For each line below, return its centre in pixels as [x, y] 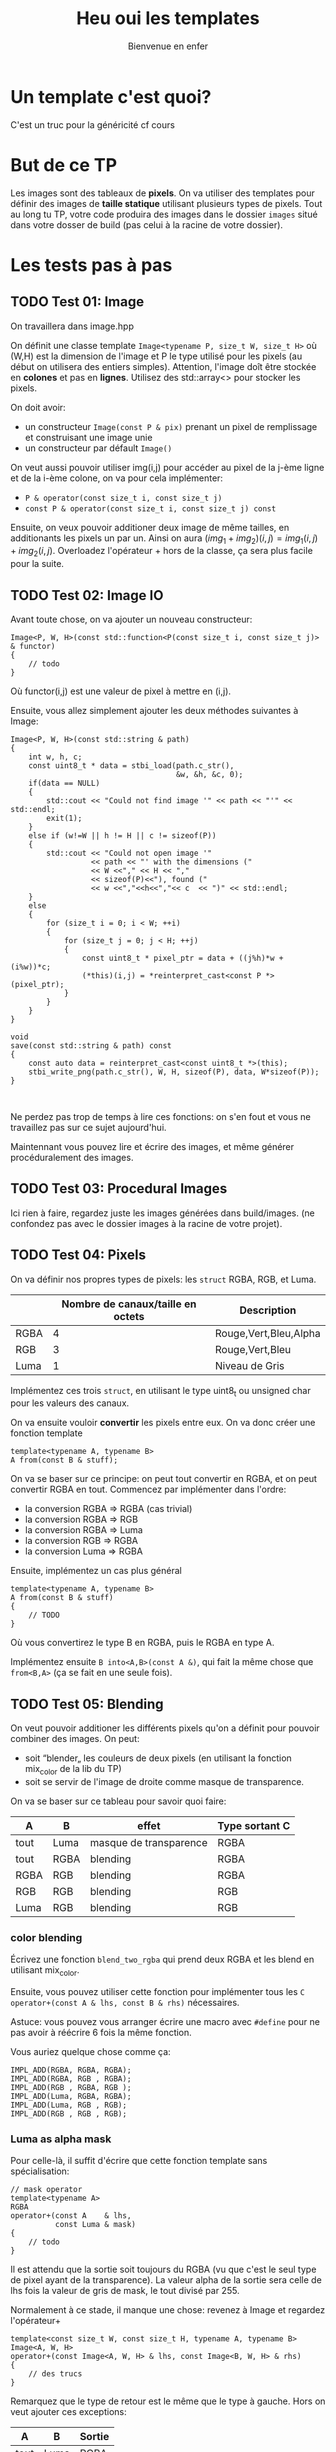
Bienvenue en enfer [168, 46]
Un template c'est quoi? [111, 96]
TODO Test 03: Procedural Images [119, 1188]
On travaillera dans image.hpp [72, 326]
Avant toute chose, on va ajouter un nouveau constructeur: [131, 619]
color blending [46, 1937]
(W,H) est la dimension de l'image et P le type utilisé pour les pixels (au [156, 356]
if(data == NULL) [64, 783]
